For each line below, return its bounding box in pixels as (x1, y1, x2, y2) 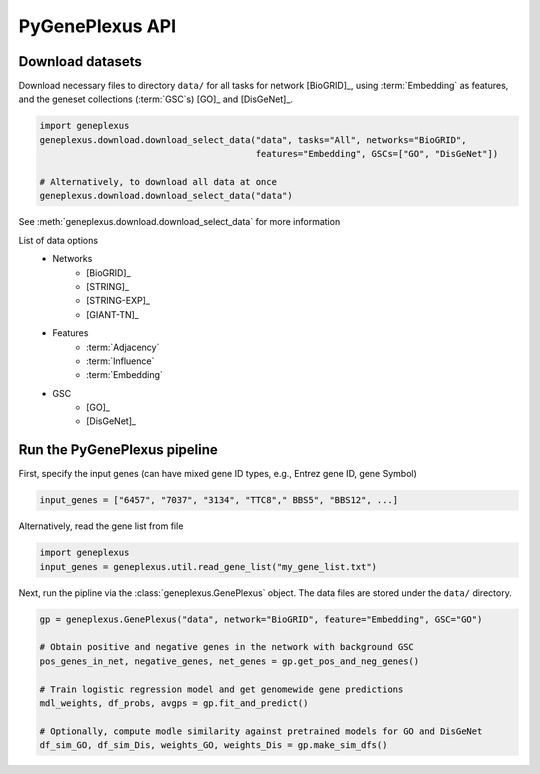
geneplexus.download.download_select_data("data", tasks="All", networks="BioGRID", (39, 134, 467, 145)
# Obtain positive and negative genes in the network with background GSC (39, 641, 415, 653)
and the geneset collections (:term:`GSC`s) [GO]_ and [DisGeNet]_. (18, 93, 294, 105)
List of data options (18, 234, 99, 246)
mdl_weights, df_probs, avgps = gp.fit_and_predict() (39, 698, 309, 709)
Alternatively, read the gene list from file (18, 520, 184, 532)
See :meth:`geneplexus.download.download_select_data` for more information (18, 216, 341, 228)
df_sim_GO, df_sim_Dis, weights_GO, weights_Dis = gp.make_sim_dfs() (39, 740, 388, 751)
